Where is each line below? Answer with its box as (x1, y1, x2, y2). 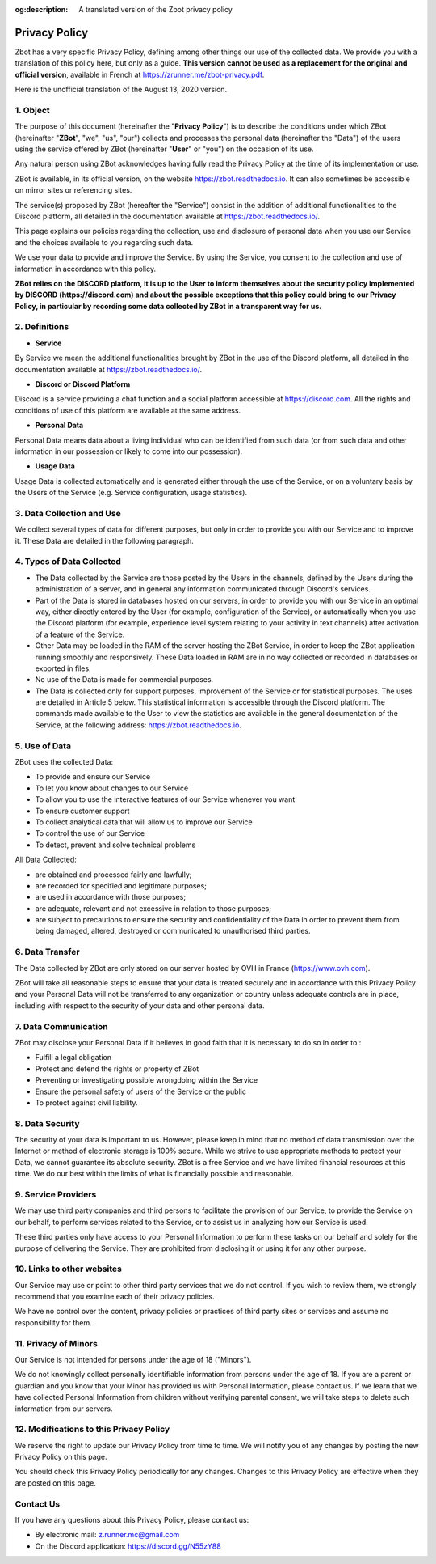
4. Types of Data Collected (15, 556, 121, 567)
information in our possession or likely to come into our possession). (15, 446, 243, 456)
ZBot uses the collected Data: (15, 757, 113, 767)
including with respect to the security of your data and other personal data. (15, 1000, 265, 1011)
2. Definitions (15, 321, 69, 333)
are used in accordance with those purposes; (35, 892, 186, 902)
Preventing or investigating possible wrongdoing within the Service (35, 1075, 258, 1085)
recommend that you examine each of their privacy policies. (15, 1291, 215, 1302)
